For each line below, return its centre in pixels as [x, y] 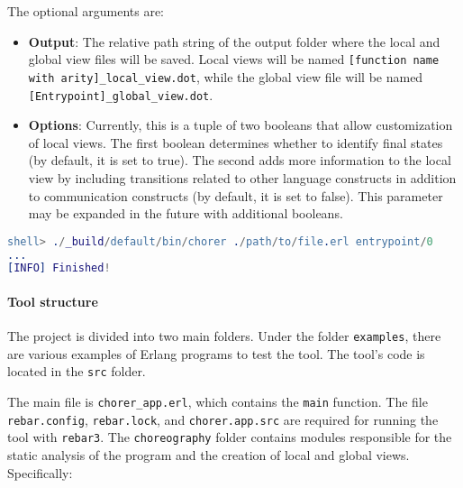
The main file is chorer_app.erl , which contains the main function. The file [218, 402]
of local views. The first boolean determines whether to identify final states [236, 142]
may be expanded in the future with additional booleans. [186, 213]
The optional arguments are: [86, 11]
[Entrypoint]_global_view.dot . [121, 94]
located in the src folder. [77, 371]
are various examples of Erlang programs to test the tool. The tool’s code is [216, 353]
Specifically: [40, 472]
